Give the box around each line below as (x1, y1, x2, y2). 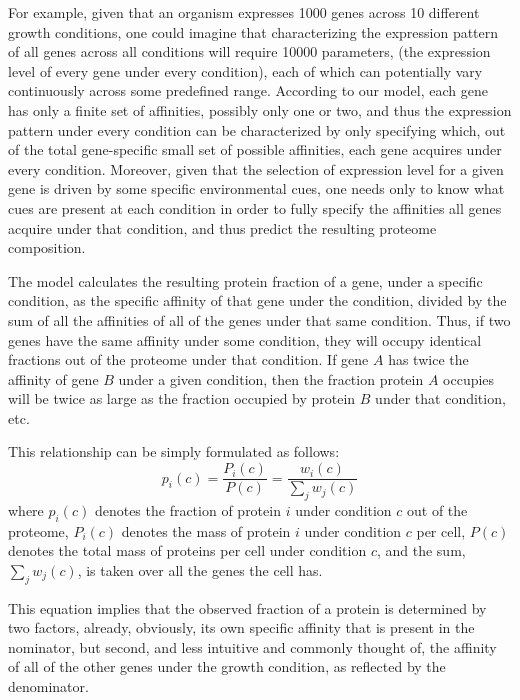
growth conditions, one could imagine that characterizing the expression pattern (8, 21, 499, 42)
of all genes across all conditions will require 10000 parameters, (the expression (8, 41, 491, 62)
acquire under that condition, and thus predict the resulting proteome (8, 217, 437, 238)
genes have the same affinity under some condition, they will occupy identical (8, 329, 482, 350)
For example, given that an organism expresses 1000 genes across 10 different (8, 2, 480, 22)
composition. (8, 237, 86, 258)
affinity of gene (8, 368, 99, 389)
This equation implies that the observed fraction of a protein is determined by (8, 597, 487, 618)
